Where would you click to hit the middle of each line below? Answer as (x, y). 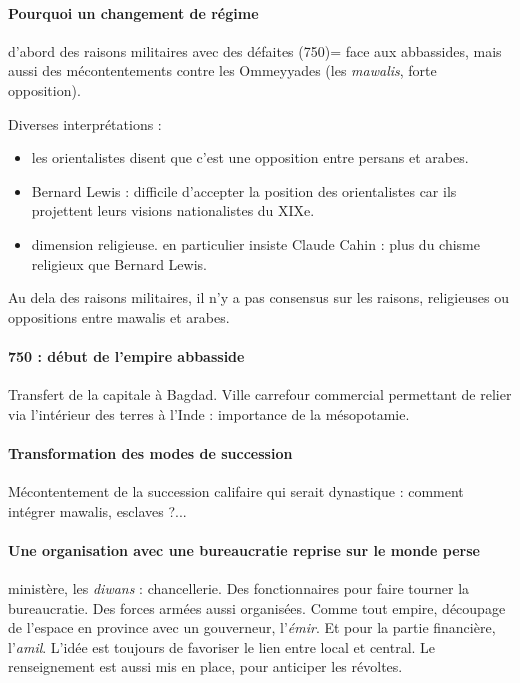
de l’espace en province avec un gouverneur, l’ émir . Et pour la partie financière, (252, 627)
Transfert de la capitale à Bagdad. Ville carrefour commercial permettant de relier (260, 394)
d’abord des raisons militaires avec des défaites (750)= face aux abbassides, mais (255, 50)
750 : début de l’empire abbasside (126, 355)
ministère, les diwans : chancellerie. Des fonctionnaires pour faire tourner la (239, 588)
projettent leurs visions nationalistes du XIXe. (173, 210)
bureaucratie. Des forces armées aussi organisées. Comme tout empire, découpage (257, 607)
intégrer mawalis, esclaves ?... (97, 510)
